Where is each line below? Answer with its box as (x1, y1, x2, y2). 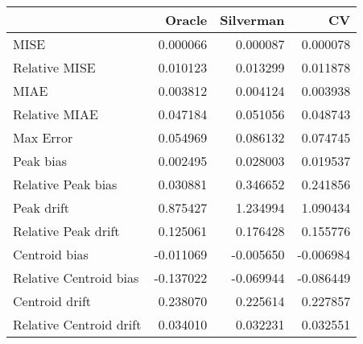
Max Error (13, 128, 73, 147)
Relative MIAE (13, 105, 98, 123)
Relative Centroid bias (13, 268, 139, 287)
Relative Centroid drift (13, 315, 142, 334)
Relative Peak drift (13, 222, 120, 240)
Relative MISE (13, 58, 96, 77)
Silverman (220, 10, 285, 29)
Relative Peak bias (13, 175, 118, 193)
